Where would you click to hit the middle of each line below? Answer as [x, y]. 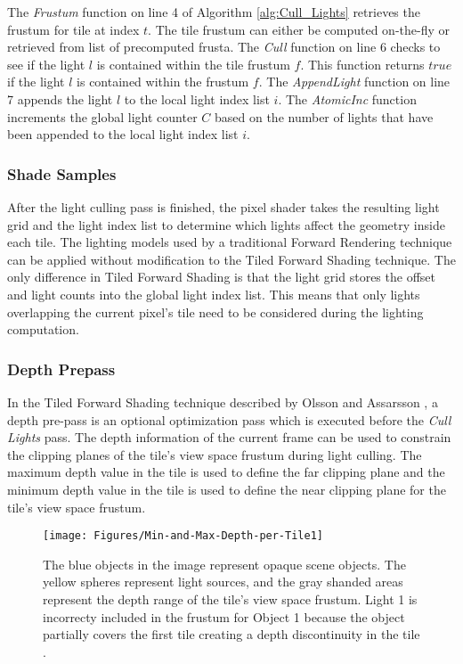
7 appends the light [60, 98]
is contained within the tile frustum [193, 64]
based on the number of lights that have [324, 116]
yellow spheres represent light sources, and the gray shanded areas [223, 582]
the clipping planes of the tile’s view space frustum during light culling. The [215, 454]
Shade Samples [62, 173]
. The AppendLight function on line [354, 82]
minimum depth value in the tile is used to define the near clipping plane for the [227, 489]
